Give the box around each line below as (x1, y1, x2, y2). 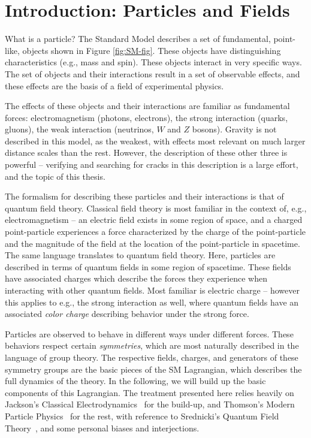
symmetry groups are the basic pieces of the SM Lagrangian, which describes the (5, 363, 302, 375)
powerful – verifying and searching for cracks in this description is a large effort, (5, 158, 298, 171)
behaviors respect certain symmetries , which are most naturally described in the (5, 339, 299, 352)
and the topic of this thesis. (5, 170, 105, 182)
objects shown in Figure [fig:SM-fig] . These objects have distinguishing (22, 44, 281, 56)
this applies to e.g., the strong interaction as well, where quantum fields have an (5, 295, 299, 308)
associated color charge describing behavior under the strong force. (5, 307, 249, 320)
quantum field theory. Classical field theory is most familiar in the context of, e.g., (5, 201, 307, 214)
